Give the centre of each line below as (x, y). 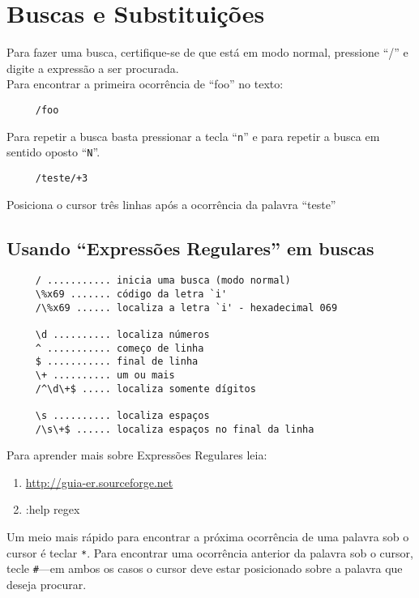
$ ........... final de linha (117, 362)
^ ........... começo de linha (120, 348)
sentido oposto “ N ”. (53, 152)
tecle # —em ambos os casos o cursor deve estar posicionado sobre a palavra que (205, 568)
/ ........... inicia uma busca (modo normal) (163, 281)
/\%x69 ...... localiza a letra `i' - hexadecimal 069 (186, 308)
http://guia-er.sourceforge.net (99, 482)
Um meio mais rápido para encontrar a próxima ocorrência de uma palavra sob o (208, 536)
